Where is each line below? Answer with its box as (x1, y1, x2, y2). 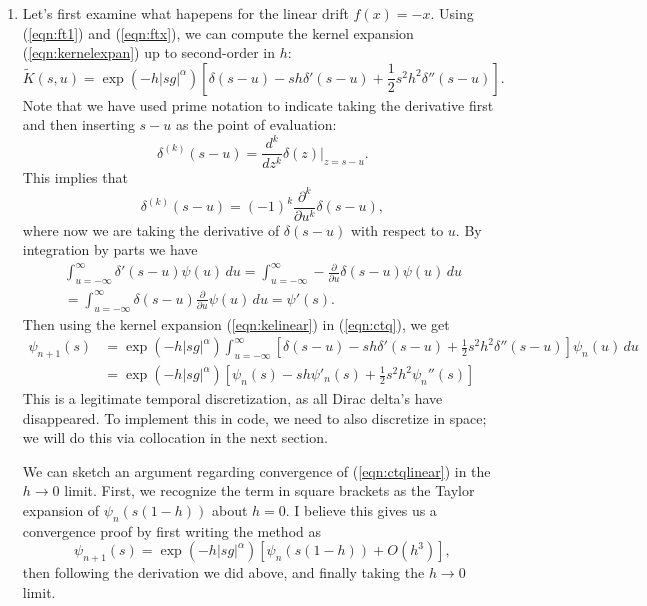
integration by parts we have (22, 239, 198, 260)
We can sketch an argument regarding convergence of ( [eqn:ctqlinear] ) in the (22, 460, 491, 481)
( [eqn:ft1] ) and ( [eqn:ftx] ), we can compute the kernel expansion (22, 22, 414, 43)
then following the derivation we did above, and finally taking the (22, 562, 425, 583)
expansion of (22, 499, 100, 520)
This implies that (22, 166, 128, 187)
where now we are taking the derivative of (22, 219, 280, 240)
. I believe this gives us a (285, 499, 437, 520)
